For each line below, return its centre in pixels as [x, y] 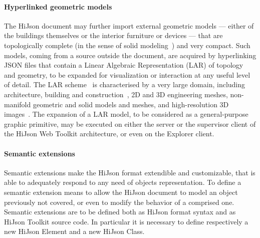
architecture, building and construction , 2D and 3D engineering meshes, [116, 94]
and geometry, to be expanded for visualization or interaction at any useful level [127, 74]
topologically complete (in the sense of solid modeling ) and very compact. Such [127, 45]
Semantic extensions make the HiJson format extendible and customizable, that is [130, 172]
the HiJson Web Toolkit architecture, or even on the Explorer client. [109, 134]
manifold [18, 104]
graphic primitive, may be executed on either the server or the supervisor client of [130, 124]
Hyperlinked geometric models [58, 6]
